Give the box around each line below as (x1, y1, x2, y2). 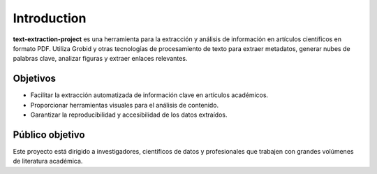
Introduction (13, 10, 87, 26)
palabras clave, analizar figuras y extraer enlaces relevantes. (13, 55, 188, 63)
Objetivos (13, 73, 56, 85)
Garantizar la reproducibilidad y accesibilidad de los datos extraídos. (30, 110, 228, 119)
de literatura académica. (13, 157, 83, 166)
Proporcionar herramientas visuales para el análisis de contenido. (30, 101, 219, 109)
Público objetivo (13, 129, 85, 140)
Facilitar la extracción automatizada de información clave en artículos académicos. (30, 91, 269, 99)
